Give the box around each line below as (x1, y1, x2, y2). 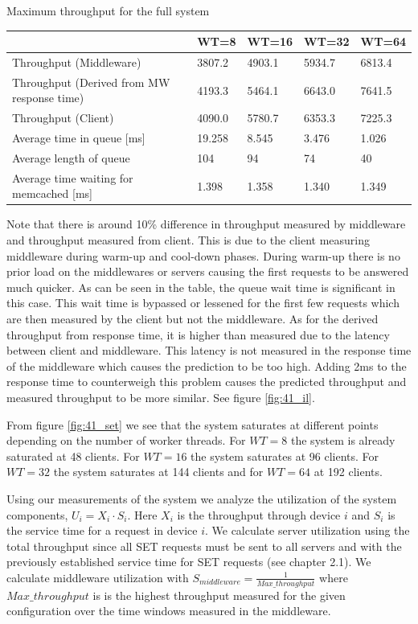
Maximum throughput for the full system (6, 2, 210, 18)
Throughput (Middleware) (12, 53, 141, 70)
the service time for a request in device (6, 522, 198, 539)
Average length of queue (12, 149, 130, 166)
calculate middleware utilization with (6, 569, 189, 585)
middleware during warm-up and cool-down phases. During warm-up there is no (6, 247, 400, 264)
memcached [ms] (12, 185, 92, 202)
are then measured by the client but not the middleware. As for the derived (6, 310, 379, 326)
